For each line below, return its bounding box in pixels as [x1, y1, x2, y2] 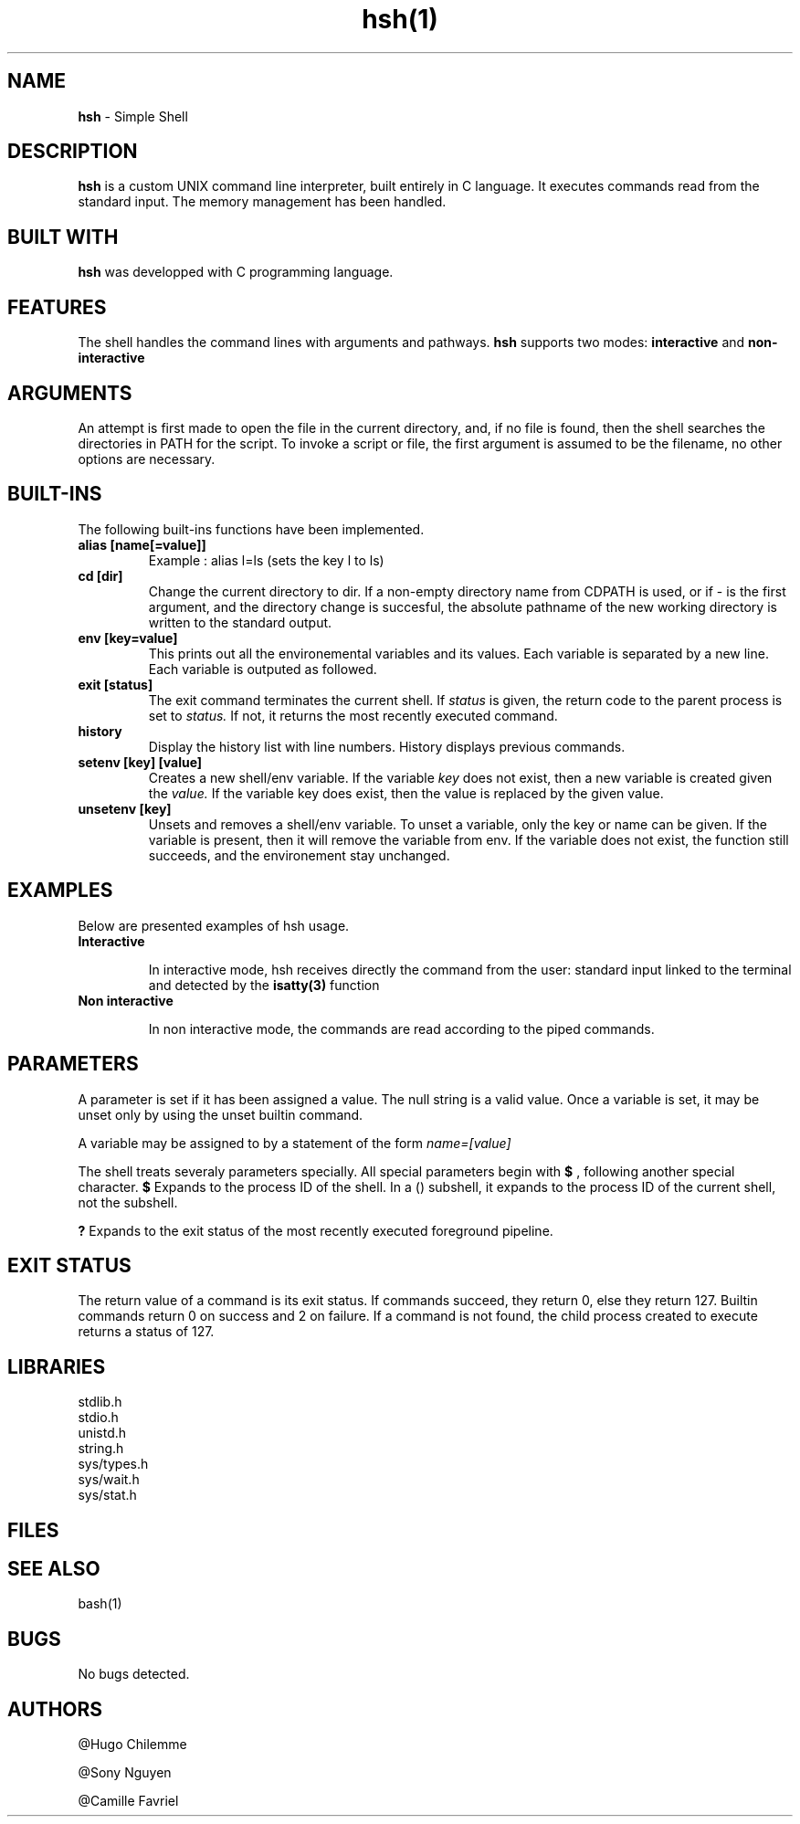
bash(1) [78, 1596, 122, 1612]
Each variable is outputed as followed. [148, 660, 377, 677]
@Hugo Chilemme [78, 1736, 187, 1753]
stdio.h [78, 1409, 119, 1426]
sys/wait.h [78, 1471, 140, 1488]
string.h [78, 1440, 124, 1457]
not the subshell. [78, 1194, 178, 1210]
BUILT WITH [7, 225, 119, 248]
